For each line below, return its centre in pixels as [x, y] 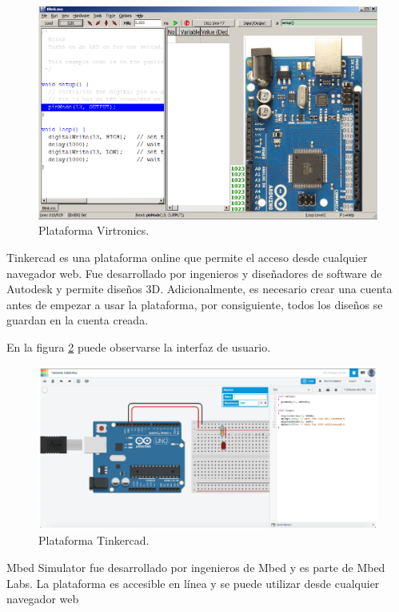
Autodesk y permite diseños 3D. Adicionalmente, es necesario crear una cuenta [199, 289]
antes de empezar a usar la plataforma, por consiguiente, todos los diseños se [195, 304]
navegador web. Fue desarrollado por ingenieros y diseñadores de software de [194, 273]
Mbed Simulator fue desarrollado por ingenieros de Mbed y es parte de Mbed [196, 568]
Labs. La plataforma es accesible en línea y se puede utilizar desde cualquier [193, 583]
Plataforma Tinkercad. [94, 540]
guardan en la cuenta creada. [78, 320]
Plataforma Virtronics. [94, 230]
